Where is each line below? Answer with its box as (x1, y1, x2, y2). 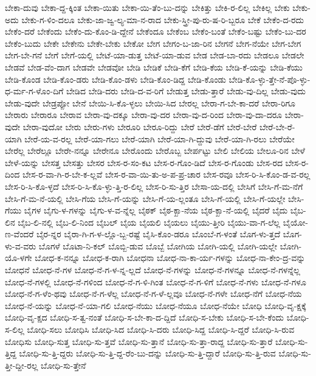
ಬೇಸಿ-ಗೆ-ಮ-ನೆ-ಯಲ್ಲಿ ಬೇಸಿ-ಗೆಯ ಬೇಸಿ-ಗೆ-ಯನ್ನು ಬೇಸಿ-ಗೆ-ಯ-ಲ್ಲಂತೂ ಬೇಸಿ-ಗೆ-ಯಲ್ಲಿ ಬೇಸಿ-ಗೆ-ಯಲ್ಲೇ (5, 192, 286, 204)
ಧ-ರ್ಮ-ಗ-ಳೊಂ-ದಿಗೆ (5, 85, 64, 97)
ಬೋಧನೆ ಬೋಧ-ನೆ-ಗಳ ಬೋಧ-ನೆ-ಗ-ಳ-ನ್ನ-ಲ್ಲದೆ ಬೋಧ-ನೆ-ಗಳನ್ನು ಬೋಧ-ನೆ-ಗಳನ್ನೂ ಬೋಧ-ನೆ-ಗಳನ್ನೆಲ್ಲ (5, 263, 300, 276)
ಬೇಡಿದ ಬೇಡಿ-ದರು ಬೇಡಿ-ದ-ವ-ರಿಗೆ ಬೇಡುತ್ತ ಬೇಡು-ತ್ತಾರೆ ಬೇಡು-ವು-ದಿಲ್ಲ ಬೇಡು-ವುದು (66, 85, 306, 97)
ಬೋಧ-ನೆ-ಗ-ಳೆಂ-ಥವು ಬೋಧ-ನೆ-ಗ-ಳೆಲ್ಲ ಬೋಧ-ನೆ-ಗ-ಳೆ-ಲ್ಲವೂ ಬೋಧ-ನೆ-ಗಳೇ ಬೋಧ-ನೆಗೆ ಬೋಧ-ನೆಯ (5, 287, 302, 300)
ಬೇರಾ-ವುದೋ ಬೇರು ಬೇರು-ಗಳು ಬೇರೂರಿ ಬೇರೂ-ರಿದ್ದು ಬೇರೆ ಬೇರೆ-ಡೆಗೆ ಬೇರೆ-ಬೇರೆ (22, 120, 257, 133)
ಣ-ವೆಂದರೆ (5, 228, 34, 240)
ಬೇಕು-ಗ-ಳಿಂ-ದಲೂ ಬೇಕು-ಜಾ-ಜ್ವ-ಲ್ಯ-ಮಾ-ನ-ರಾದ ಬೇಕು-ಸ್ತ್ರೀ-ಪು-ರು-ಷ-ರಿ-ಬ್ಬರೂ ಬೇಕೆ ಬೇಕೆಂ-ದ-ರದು (21, 13, 304, 26)
